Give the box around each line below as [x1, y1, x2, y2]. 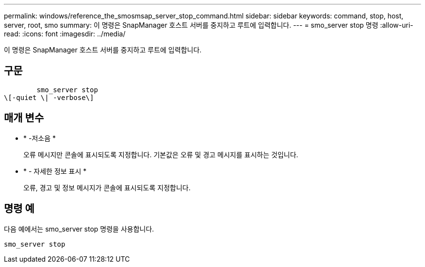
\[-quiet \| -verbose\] [4, 93, 94, 101]
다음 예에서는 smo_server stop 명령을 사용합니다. [4, 224, 154, 233]
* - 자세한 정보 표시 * [23, 167, 87, 175]
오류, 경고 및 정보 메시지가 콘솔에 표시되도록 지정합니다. [23, 183, 191, 192]
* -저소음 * [23, 133, 56, 142]
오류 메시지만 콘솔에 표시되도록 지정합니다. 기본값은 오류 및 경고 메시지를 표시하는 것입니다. [23, 150, 298, 159]
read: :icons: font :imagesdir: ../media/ [4, 30, 126, 38]
